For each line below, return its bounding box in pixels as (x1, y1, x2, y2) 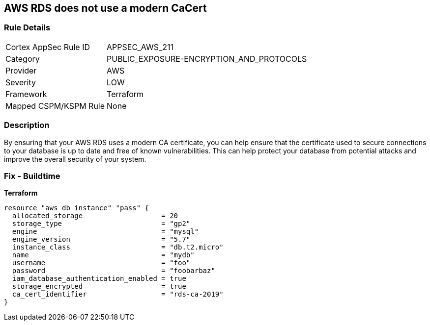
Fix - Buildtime (4, 171, 60, 181)
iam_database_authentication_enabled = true (12, 275, 186, 283)
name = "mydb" (12, 251, 195, 259)
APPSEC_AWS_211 (107, 42, 173, 52)
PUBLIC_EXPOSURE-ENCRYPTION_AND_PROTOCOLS (107, 53, 307, 64)
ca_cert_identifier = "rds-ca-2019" (12, 290, 224, 299)
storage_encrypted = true (12, 282, 186, 291)
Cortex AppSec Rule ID (5, 42, 90, 52)
